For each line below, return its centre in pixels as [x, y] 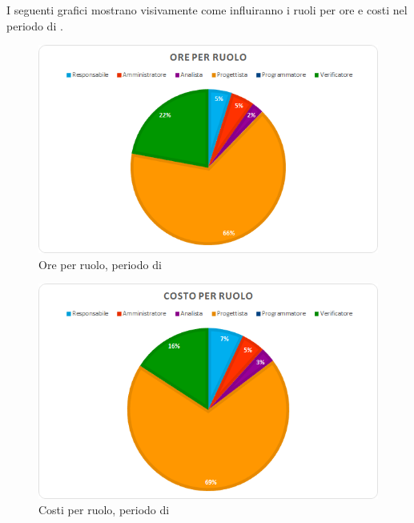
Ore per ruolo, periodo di [100, 264]
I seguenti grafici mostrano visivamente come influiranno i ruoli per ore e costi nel [207, 10]
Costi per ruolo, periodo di [104, 510]
